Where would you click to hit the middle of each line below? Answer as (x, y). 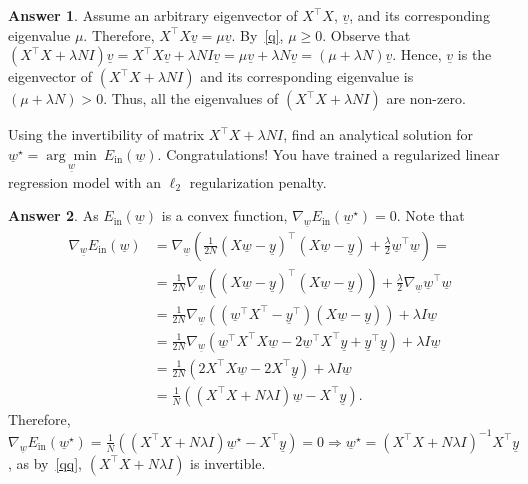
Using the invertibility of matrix (106, 134)
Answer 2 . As (53, 215)
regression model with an (85, 181)
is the (474, 54)
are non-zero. (426, 98)
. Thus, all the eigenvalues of (191, 98)
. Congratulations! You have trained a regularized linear (328, 153)
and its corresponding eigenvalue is (307, 76)
